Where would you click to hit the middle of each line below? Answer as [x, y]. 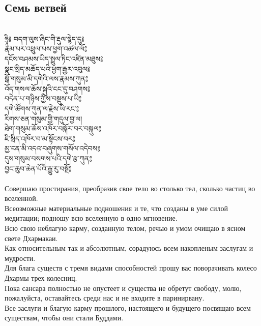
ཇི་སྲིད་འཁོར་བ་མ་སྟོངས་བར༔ [40, 138]
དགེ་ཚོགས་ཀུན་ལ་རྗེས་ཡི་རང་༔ [42, 108]
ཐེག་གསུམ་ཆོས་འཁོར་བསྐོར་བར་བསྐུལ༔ [53, 128]
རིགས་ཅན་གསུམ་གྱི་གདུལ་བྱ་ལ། [43, 118]
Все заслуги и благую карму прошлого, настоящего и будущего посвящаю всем [128, 307]
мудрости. [20, 258]
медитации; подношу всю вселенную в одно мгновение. [91, 218]
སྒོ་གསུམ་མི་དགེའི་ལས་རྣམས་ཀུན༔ [47, 79]
